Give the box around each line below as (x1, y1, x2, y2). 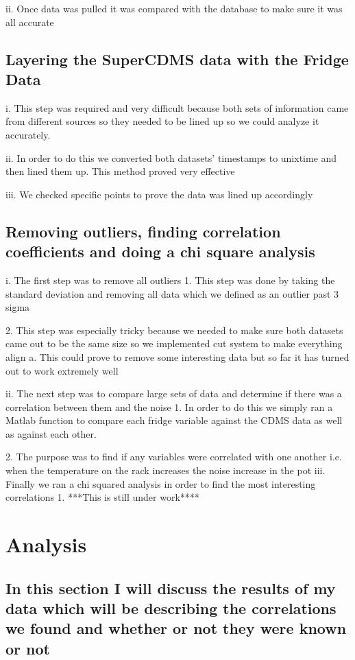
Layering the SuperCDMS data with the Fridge (5, 48, 349, 69)
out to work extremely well (5, 363, 119, 377)
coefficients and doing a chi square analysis (5, 241, 315, 262)
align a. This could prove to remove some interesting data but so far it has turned (5, 349, 350, 364)
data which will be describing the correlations (5, 598, 336, 618)
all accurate (5, 14, 54, 29)
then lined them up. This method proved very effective (5, 164, 235, 178)
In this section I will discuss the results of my (5, 577, 336, 598)
